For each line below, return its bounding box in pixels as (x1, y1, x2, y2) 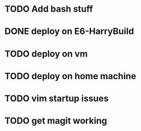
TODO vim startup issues (4, 93, 109, 104)
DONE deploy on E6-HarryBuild (4, 26, 134, 37)
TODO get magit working (4, 115, 107, 127)
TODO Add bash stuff (4, 3, 94, 15)
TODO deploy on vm (4, 48, 88, 59)
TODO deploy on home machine (4, 70, 137, 82)
